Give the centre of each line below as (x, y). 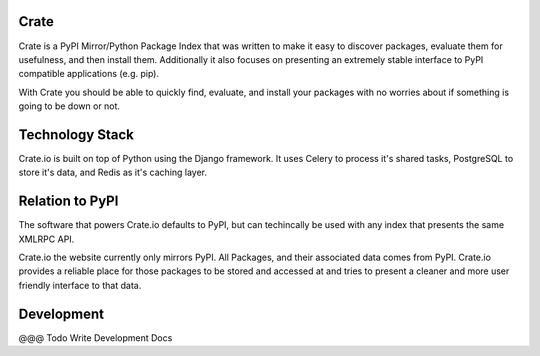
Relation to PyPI (68, 201)
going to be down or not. (69, 106)
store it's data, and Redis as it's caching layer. (113, 172)
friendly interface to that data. (80, 285)
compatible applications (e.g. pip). (89, 74)
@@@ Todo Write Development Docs (95, 337)
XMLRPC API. (46, 239)
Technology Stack (76, 134)
